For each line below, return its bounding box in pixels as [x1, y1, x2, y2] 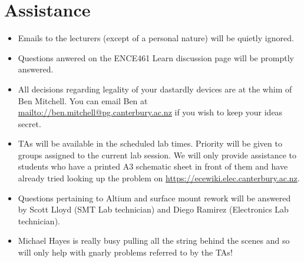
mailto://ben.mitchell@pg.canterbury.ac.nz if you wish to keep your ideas [18, 106, 283, 118]
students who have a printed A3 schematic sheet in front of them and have [18, 160, 288, 173]
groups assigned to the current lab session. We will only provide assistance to [18, 148, 296, 161]
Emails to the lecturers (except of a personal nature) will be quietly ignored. [18, 32, 294, 44]
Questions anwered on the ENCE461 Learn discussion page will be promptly [18, 51, 294, 64]
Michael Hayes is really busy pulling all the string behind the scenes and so [18, 234, 290, 247]
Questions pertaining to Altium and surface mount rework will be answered [18, 191, 291, 204]
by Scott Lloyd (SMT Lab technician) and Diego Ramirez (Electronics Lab [18, 203, 289, 215]
